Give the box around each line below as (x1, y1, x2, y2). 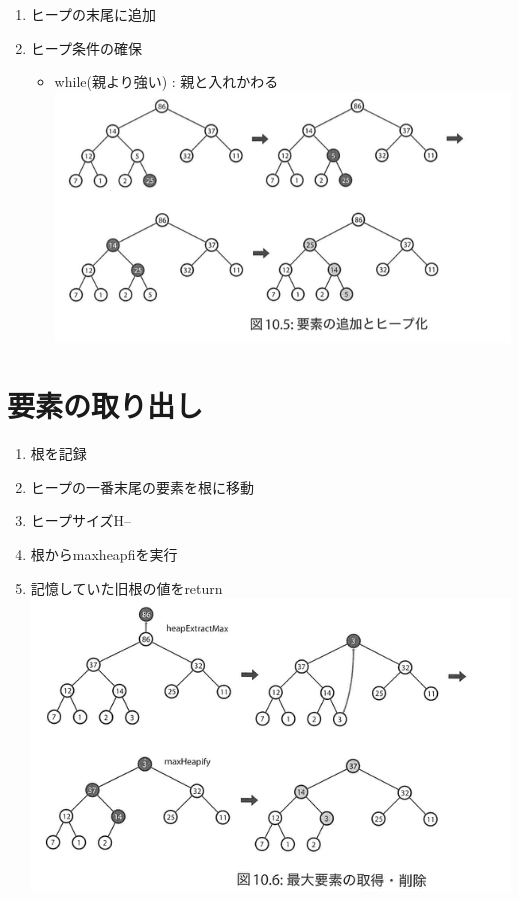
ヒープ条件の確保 (30, 37, 142, 58)
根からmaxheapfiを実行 (30, 544, 178, 564)
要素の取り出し (7, 385, 204, 426)
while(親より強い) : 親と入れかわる (54, 71, 279, 92)
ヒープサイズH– (30, 510, 132, 531)
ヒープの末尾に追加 (30, 4, 156, 24)
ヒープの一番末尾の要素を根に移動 (30, 476, 254, 497)
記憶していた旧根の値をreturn (30, 577, 223, 598)
